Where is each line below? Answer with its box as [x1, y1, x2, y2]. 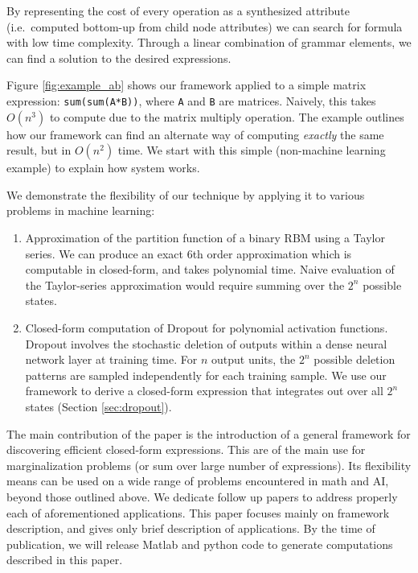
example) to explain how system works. [6, 159, 200, 176]
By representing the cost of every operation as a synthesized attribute [6, 2, 350, 19]
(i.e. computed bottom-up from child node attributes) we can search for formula [6, 18, 403, 35]
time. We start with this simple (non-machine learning [117, 142, 386, 159]
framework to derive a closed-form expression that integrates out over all [25, 382, 383, 399]
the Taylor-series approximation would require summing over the [25, 276, 345, 293]
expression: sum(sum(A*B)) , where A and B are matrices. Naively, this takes [6, 92, 376, 109]
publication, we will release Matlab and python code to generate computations [6, 535, 393, 552]
